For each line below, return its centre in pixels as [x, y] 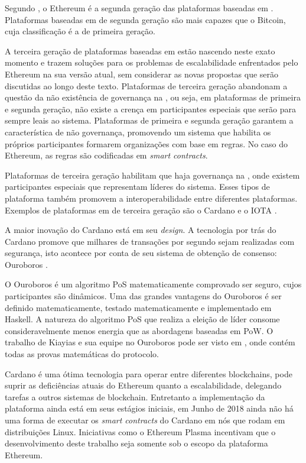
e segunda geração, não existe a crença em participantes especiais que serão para [150, 109]
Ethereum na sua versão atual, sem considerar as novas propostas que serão [142, 74]
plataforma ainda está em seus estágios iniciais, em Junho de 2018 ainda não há [149, 408]
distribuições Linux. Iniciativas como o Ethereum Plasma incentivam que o [140, 431]
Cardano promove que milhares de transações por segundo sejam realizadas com [150, 241]
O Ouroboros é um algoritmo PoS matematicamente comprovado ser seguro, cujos [153, 284]
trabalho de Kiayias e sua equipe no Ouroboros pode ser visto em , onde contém [150, 342]
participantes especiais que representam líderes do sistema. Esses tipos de [137, 187]
